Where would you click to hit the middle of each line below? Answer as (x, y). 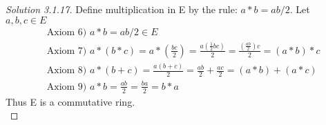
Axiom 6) (67, 32)
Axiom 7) (67, 51)
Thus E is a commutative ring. (70, 101)
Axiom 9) (67, 87)
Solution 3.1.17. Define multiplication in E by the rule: (122, 9)
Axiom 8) (67, 71)
